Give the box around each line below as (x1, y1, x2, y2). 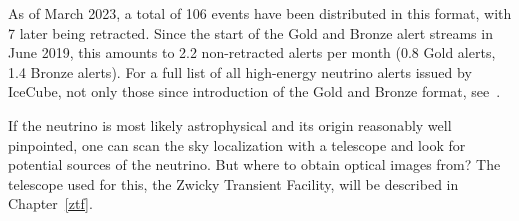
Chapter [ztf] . (8, 193, 93, 214)
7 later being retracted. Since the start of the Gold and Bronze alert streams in (8, 22, 493, 43)
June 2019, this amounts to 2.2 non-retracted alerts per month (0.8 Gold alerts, (8, 42, 496, 63)
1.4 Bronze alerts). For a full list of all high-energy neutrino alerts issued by (8, 61, 472, 82)
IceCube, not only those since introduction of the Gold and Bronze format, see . (8, 81, 501, 102)
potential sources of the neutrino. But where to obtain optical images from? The (8, 154, 501, 175)
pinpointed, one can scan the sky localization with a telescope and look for (8, 134, 466, 155)
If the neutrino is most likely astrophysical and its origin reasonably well (8, 114, 452, 135)
